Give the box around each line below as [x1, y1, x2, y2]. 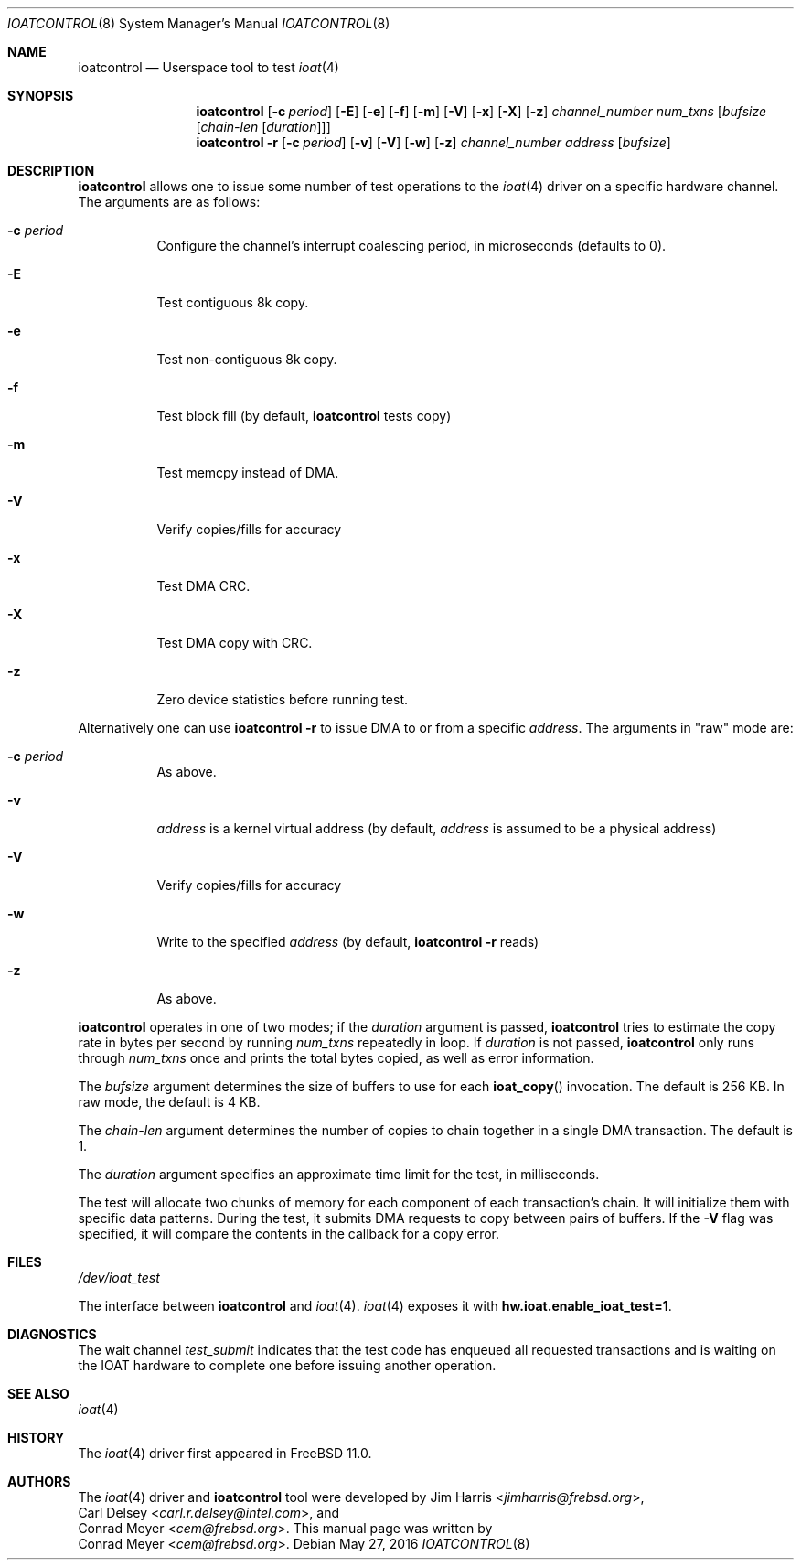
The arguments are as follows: [78, 194, 261, 209]
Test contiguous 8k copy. [156, 295, 309, 310]
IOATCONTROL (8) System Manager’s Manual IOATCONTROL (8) [7, 16, 390, 31]
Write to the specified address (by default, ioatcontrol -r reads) [156, 934, 539, 950]
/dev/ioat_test [78, 1270, 160, 1285]
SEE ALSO [7, 1386, 69, 1401]
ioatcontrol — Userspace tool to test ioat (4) [78, 59, 339, 75]
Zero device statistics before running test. [156, 692, 409, 707]
